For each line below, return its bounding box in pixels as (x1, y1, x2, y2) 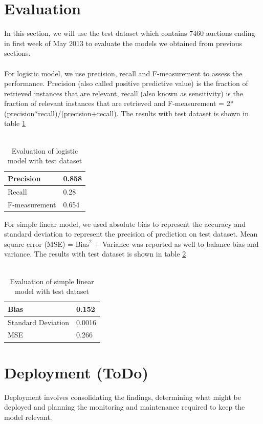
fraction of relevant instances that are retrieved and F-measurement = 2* (4, 98, 234, 109)
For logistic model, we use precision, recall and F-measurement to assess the (4, 68, 243, 78)
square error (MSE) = (4, 238, 74, 249)
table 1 (4, 118, 26, 129)
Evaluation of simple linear (10, 275, 94, 286)
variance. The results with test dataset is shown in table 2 (4, 248, 186, 259)
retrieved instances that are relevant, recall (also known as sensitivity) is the (4, 88, 243, 98)
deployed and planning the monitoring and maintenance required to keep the (4, 401, 245, 412)
